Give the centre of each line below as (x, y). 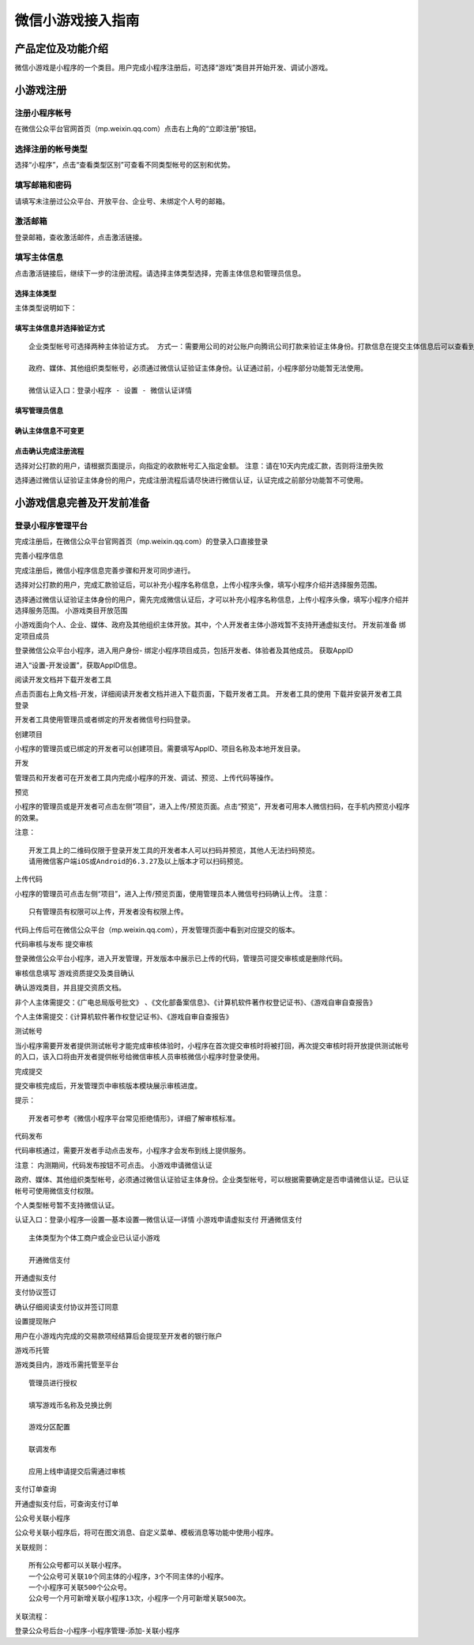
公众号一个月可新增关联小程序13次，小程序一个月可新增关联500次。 (139, 1598)
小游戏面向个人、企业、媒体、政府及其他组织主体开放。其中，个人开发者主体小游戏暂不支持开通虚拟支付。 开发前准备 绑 (210, 625)
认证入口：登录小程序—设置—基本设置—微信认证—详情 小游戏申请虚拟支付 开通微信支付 (158, 1219)
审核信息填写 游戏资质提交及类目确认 (74, 973)
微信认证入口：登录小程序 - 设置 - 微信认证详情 (111, 391)
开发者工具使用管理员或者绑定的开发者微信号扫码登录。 (105, 719)
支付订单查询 (36, 1489)
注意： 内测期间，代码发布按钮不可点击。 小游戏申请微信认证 (113, 1165)
